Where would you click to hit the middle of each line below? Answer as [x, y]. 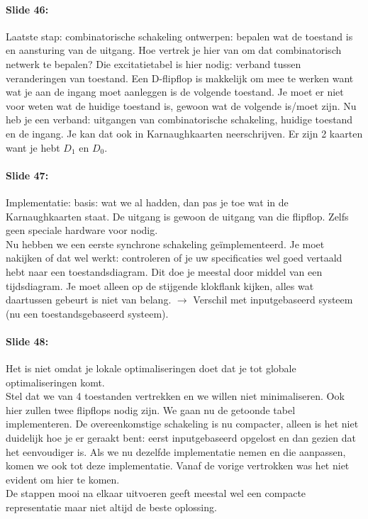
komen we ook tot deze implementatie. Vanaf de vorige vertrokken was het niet [178, 465]
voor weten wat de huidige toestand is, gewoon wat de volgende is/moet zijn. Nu [181, 105]
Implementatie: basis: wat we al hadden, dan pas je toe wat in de [147, 202]
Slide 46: [27, 9]
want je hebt [33, 147]
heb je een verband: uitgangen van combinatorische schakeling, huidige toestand [179, 119]
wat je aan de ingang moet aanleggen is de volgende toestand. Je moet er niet [175, 92]
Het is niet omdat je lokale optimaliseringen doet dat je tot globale [151, 368]
